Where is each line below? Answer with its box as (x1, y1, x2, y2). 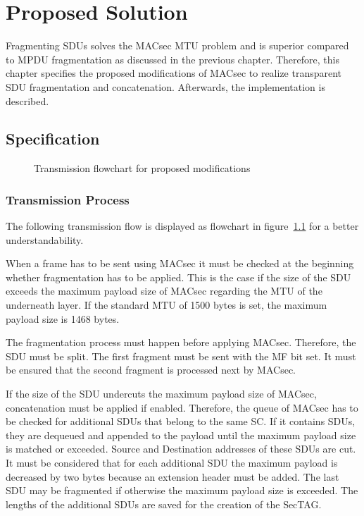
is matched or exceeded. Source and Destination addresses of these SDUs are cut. (6, 441, 356, 456)
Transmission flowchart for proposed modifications (34, 161, 251, 176)
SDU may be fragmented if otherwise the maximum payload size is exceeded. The (6, 483, 358, 498)
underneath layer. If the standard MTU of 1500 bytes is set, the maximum (6, 297, 327, 312)
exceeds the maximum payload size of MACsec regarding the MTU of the (6, 283, 322, 298)
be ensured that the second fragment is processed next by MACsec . (6, 362, 296, 377)
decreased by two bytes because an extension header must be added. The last (6, 469, 339, 484)
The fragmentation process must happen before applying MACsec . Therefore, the (6, 335, 356, 350)
